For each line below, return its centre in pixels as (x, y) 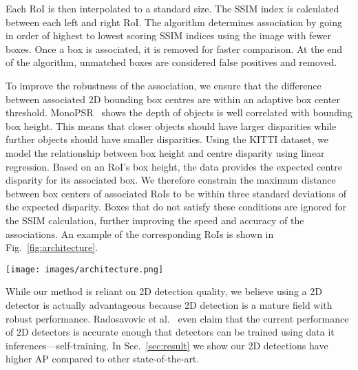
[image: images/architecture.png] (85, 269)
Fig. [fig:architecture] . (52, 247)
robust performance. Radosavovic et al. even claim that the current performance (177, 318)
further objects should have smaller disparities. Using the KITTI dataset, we (167, 139)
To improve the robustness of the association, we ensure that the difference (164, 85)
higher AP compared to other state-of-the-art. (103, 359)
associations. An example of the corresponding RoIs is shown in (140, 233)
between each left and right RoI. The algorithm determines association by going (174, 22)
